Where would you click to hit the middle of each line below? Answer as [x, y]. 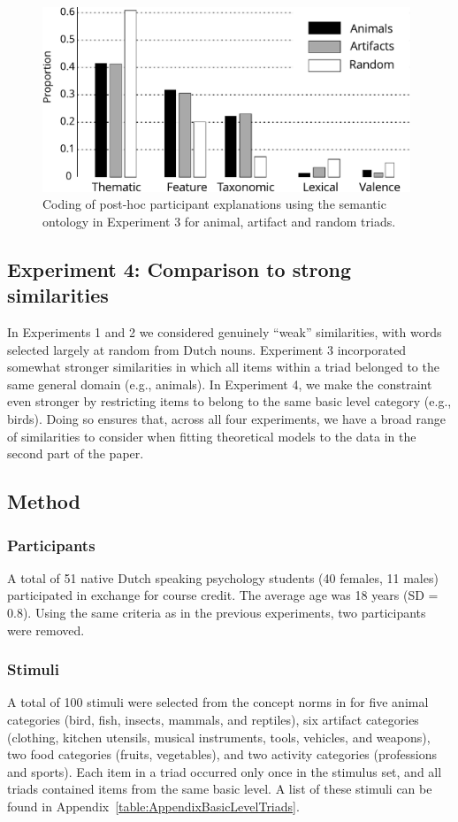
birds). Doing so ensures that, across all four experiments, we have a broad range [227, 419]
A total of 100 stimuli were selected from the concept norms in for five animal [218, 702]
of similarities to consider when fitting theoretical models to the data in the [212, 436]
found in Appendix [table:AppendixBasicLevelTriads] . [153, 806]
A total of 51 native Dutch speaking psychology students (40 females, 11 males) [223, 577]
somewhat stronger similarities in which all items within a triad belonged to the [223, 367]
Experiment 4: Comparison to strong [179, 269]
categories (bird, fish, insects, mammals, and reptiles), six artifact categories [213, 719]
